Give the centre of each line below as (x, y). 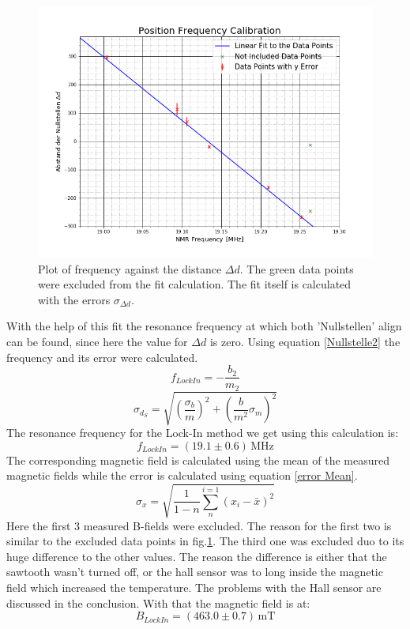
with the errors (74, 299)
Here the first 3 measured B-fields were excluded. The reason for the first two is (199, 525)
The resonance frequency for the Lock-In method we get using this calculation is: (203, 433)
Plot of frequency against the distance (130, 268)
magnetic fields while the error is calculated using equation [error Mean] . (182, 475)
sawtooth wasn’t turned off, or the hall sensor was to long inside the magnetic (195, 572)
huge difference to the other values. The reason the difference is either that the (197, 556)
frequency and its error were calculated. (102, 357)
